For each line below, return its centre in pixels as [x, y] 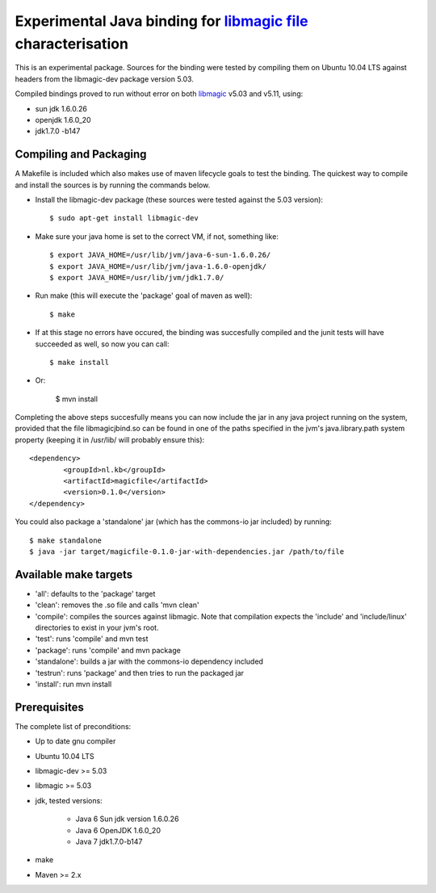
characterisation [72, 44]
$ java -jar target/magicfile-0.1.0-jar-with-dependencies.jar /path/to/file [187, 551]
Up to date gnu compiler [75, 741]
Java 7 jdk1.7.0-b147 [109, 842]
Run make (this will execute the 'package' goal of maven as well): [144, 296]
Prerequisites [49, 707]
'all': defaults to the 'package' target [95, 593]
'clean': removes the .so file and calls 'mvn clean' [117, 605]
